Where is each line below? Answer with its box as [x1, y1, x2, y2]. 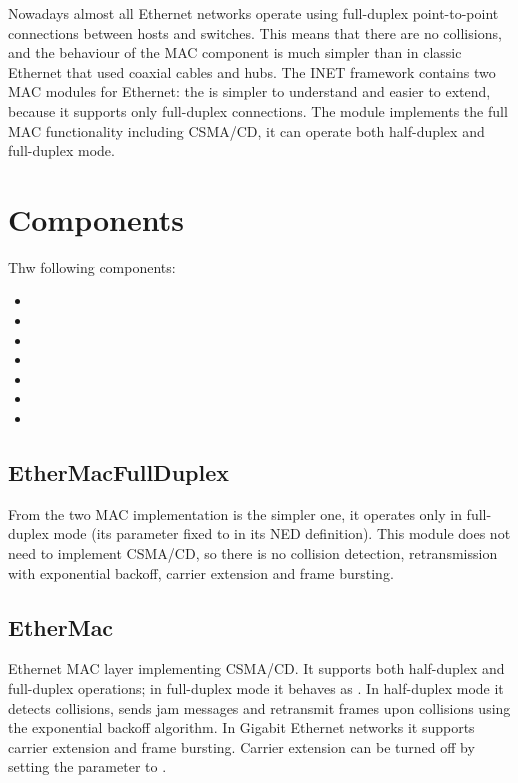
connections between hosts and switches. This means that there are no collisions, [8, 22, 502, 43]
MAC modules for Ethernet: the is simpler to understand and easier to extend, [8, 81, 491, 102]
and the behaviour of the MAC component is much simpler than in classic [8, 42, 462, 63]
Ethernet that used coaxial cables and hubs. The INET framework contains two [8, 61, 496, 82]
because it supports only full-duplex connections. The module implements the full [8, 100, 508, 121]
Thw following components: [8, 256, 176, 277]
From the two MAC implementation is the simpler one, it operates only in [8, 503, 462, 524]
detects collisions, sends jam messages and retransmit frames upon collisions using [8, 697, 511, 718]
